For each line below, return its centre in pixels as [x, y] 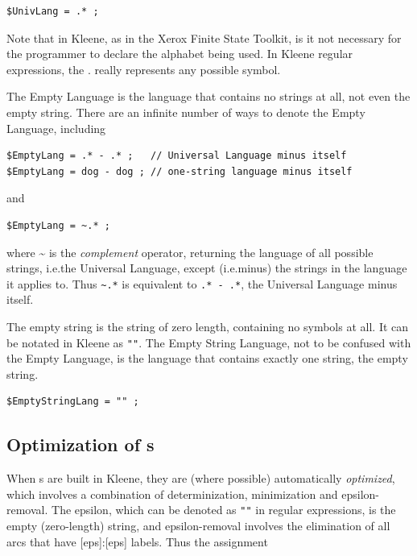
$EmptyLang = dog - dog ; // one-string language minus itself [180, 171]
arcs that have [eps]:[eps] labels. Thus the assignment [137, 541]
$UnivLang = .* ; [53, 11]
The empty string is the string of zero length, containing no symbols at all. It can [208, 326]
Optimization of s [81, 444]
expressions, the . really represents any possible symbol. [144, 69]
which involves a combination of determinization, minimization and [172, 494]
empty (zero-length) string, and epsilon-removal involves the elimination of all [198, 526]
